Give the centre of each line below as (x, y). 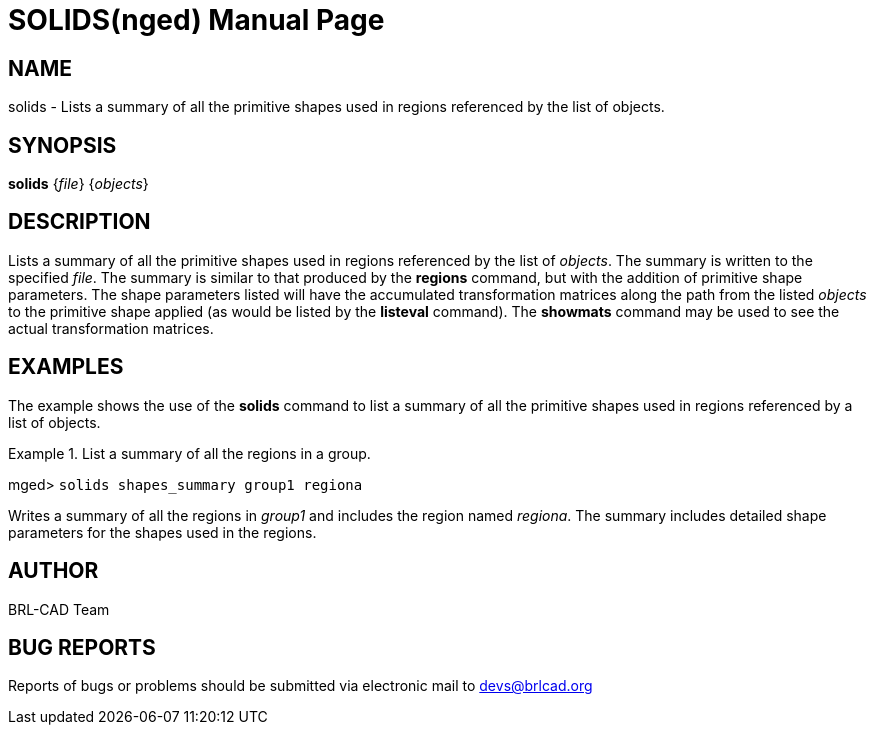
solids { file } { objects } (78, 184)
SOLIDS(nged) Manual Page (196, 20)
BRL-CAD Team (59, 609)
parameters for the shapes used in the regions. (162, 532)
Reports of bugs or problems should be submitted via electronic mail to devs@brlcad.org (300, 686)
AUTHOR (53, 571)
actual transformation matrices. (111, 328)
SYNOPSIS (62, 145)
